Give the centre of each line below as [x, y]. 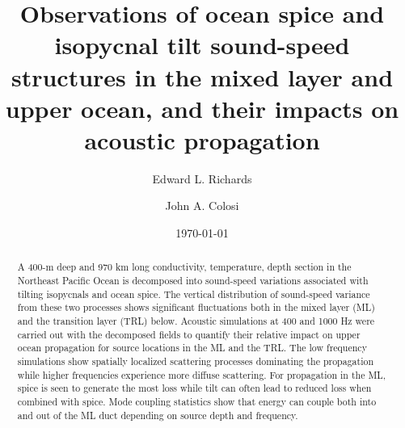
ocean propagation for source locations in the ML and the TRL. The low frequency [192, 348]
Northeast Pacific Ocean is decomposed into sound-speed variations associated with [193, 281]
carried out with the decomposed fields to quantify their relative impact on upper [189, 334]
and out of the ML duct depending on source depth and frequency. [158, 415]
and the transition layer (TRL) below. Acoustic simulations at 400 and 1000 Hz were [196, 321]
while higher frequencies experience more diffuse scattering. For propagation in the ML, [202, 374]
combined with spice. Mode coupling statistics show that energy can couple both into [197, 402]
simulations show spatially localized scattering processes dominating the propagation [196, 361]
